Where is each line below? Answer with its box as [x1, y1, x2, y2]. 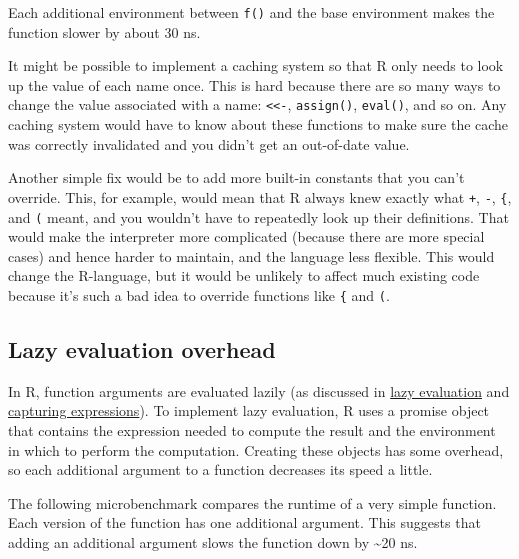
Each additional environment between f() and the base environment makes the [8, 2, 495, 22]
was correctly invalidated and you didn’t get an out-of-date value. [8, 133, 410, 154]
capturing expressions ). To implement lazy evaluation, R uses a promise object [8, 400, 490, 421]
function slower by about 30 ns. [8, 21, 201, 42]
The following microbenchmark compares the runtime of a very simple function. [8, 492, 497, 513]
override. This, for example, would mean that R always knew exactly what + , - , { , [8, 186, 512, 207]
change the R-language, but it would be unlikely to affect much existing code [8, 265, 480, 286]
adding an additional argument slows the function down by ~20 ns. [8, 531, 418, 552]
